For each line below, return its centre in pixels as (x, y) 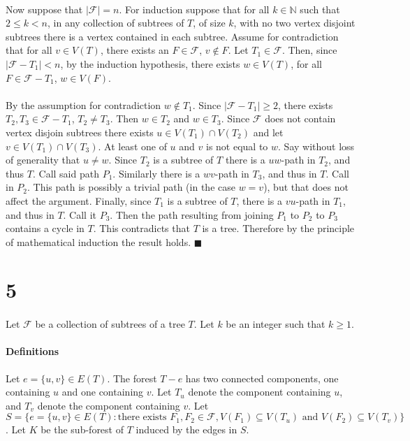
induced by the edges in (186, 429)
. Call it (80, 214)
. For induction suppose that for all (194, 9)
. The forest (132, 378)
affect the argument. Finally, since (79, 200)
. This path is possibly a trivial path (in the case (131, 187)
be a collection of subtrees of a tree (110, 324)
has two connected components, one (262, 378)
